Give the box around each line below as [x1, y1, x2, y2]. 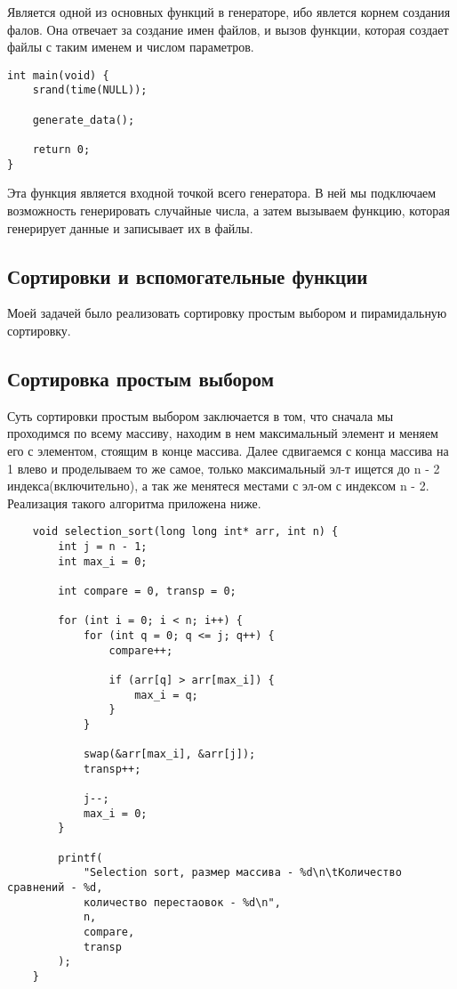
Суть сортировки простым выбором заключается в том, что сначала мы [7, 406, 394, 425]
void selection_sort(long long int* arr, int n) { [32, 525, 339, 539]
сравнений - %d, [7, 881, 103, 895]
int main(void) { [7, 69, 109, 82]
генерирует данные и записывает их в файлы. [7, 218, 253, 237]
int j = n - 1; [58, 539, 148, 553]
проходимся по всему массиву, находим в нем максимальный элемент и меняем [7, 424, 438, 442]
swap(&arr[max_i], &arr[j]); [83, 748, 256, 761]
